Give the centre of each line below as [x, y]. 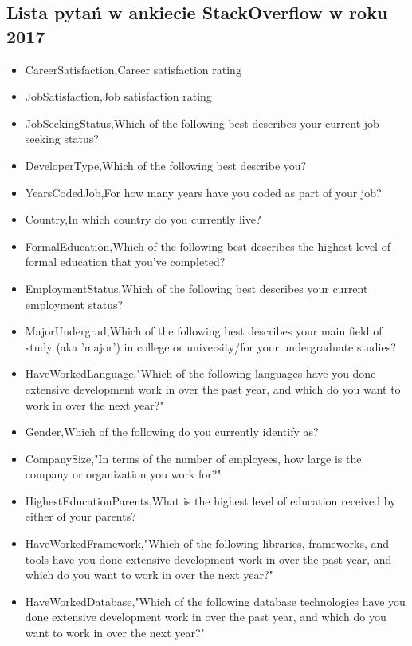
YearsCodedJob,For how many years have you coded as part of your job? [203, 192]
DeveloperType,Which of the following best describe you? [166, 165]
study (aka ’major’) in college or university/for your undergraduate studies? [210, 346]
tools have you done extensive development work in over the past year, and [208, 559]
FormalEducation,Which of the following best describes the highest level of [208, 246]
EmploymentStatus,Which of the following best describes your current [196, 288]
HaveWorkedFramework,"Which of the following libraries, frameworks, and [207, 543]
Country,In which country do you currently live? [143, 219]
